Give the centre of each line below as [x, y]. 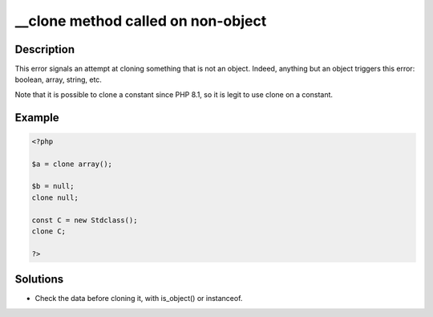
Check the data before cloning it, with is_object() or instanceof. [139, 299]
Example [37, 118]
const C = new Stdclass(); [85, 220]
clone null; [55, 197]
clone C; [49, 231]
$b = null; [53, 186]
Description [45, 49]
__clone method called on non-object [141, 21]
